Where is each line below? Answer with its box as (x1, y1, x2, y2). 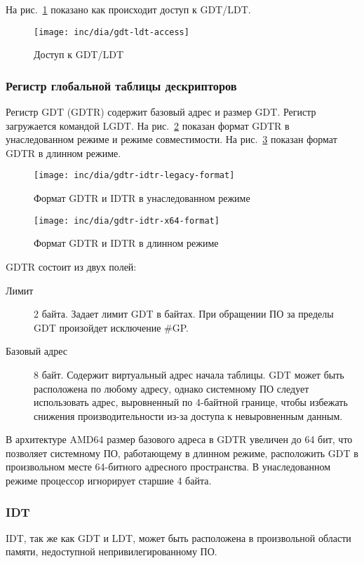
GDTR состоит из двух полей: (6, 259, 137, 273)
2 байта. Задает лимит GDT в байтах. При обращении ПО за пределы (34, 306, 334, 321)
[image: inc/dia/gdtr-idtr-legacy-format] (34, 170, 235, 181)
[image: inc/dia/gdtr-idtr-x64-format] (34, 215, 220, 226)
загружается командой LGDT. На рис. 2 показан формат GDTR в (6, 118, 290, 133)
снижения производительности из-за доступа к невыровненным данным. (34, 408, 343, 423)
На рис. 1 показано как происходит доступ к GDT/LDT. (6, 2, 251, 16)
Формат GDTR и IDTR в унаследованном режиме (34, 191, 250, 205)
